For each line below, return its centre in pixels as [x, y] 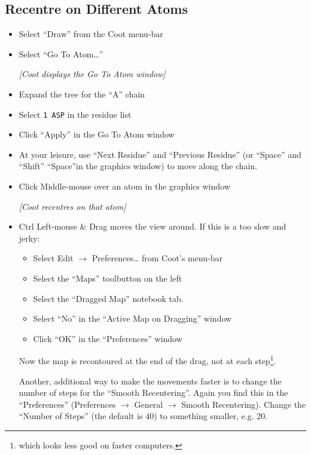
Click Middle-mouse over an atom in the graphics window [124, 186]
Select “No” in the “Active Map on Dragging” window [132, 318]
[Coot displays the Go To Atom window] [92, 74]
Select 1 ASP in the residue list [75, 114]
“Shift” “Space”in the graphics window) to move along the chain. [138, 166]
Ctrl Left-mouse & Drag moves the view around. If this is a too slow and [153, 226]
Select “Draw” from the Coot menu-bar [91, 34]
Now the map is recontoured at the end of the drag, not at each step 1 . [147, 360]
